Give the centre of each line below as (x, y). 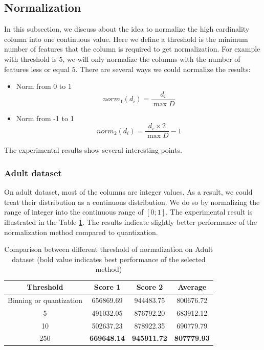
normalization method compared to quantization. (81, 232)
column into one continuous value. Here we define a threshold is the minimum (126, 39)
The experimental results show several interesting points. (93, 150)
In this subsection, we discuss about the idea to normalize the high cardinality (127, 29)
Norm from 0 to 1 (44, 86)
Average (192, 287)
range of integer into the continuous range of (74, 212)
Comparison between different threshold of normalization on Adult (109, 249)
